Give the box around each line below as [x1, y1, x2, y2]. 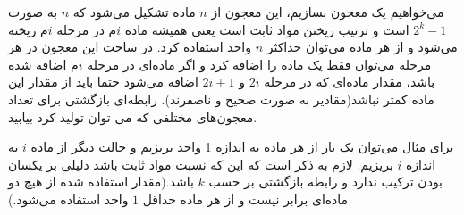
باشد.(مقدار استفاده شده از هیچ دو [8, 172, 194, 191]
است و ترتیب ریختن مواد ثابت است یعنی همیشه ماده [124, 20, 409, 38]
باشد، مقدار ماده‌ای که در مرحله [264, 72, 435, 91]
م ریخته [8, 20, 48, 38]
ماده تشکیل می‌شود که [72, 3, 196, 21]
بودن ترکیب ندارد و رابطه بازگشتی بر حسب [208, 172, 443, 191]
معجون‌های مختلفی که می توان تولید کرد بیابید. [8, 107, 257, 126]
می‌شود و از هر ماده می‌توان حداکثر [266, 37, 458, 56]
